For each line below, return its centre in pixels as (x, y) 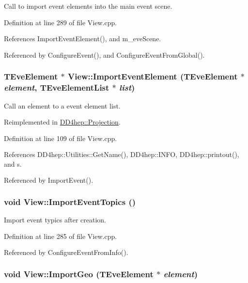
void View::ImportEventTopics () (70, 202)
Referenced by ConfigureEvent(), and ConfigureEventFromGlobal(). (104, 55)
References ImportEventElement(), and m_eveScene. (83, 39)
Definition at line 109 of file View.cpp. (61, 138)
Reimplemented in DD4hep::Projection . (62, 122)
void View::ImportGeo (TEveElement (79, 274)
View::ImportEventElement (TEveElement (153, 76)
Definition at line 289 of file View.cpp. (61, 22)
